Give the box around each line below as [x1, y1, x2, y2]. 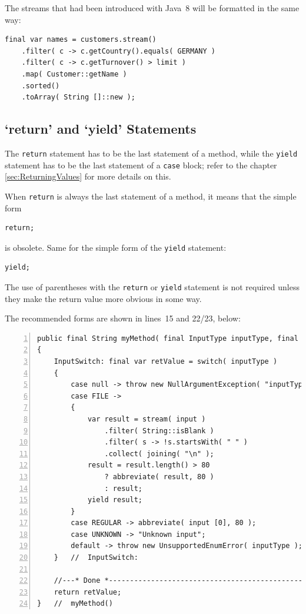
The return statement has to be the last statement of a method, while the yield [5, 147, 298, 159]
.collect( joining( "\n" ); [104, 449, 214, 458]
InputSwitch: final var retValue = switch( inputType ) [54, 357, 278, 366]
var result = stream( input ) [87, 414, 206, 423]
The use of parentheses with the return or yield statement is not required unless [5, 280, 300, 293]
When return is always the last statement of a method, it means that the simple [5, 190, 297, 202]
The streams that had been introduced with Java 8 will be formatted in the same [5, 2, 300, 14]
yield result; [87, 496, 142, 505]
